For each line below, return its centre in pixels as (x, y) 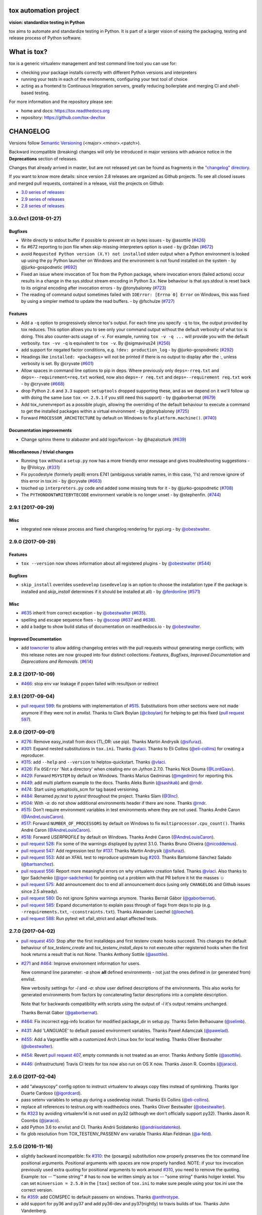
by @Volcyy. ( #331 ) (41, 468)
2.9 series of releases (43, 199)
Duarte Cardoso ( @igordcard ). (51, 1093)
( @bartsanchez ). (38, 864)
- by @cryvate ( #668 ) (43, 384)
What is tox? (28, 52)
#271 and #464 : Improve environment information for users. (81, 963)
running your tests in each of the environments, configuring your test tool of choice (104, 79)
